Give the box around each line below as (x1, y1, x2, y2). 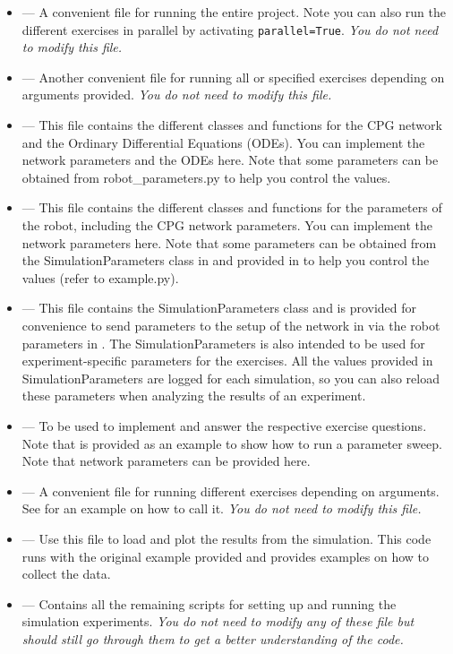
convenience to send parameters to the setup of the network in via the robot (21, 315, 440, 334)
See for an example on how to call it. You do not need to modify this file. (21, 499, 422, 518)
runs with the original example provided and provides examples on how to (21, 546, 430, 565)
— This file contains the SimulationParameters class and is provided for (21, 298, 417, 317)
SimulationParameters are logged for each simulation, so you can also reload (21, 368, 440, 387)
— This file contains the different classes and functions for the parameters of (21, 198, 442, 217)
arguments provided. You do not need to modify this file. (21, 85, 332, 104)
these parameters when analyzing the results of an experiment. (21, 386, 366, 405)
